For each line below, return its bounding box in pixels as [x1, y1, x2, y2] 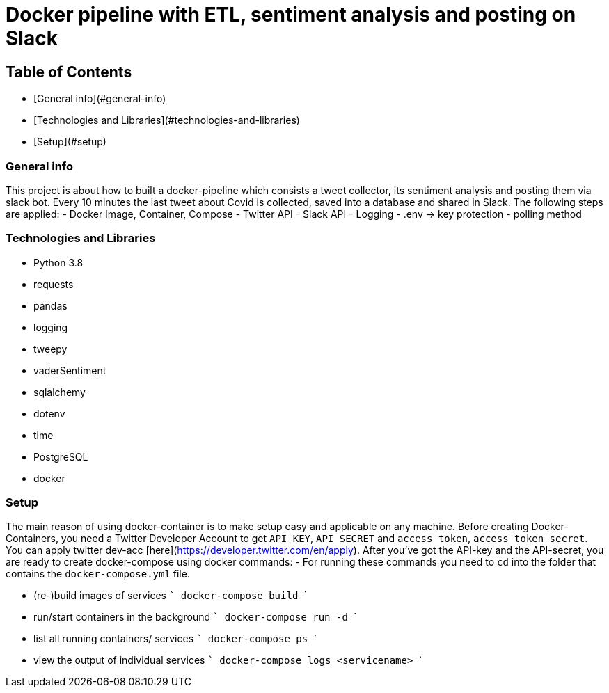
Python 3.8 [33, 256, 84, 269]
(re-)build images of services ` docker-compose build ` [33, 589, 308, 602]
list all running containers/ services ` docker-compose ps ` [33, 632, 317, 645]
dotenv [33, 407, 65, 420]
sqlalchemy [33, 385, 86, 398]
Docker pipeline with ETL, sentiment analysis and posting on [6, 3, 576, 26]
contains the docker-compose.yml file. [6, 568, 190, 580]
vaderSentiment [33, 364, 106, 376]
